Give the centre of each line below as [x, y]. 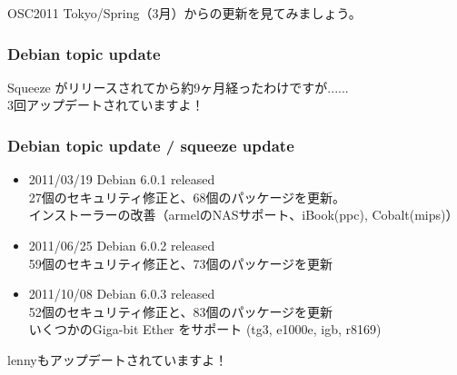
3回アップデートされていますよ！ [106, 105]
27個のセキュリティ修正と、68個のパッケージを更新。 [187, 197]
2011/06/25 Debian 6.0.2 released [122, 245]
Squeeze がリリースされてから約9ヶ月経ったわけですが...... [178, 87]
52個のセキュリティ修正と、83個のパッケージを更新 [181, 311]
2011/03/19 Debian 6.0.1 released [122, 179]
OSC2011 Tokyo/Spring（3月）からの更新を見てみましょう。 [184, 13]
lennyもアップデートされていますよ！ [118, 359]
